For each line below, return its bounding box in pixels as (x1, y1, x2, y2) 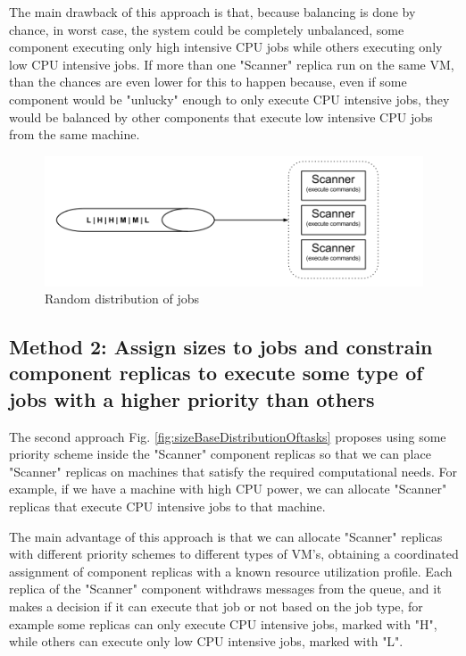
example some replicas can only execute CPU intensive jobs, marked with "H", (9, 614, 437, 633)
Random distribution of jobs (45, 289, 200, 308)
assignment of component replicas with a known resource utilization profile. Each (9, 561, 453, 580)
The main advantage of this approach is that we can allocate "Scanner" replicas (9, 527, 443, 545)
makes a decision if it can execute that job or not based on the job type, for (9, 597, 423, 616)
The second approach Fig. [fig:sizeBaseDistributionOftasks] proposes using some (9, 427, 446, 445)
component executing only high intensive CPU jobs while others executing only (9, 37, 443, 56)
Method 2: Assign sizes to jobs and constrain (9, 333, 433, 361)
